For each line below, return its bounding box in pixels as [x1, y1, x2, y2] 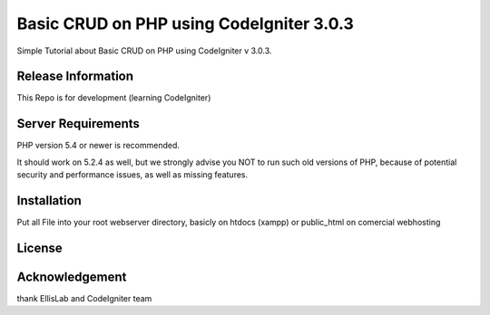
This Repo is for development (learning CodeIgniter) [16, 92, 211, 103]
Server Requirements [16, 116, 141, 131]
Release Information [16, 69, 134, 84]
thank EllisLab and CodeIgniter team [16, 292, 152, 303]
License [16, 240, 63, 255]
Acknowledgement [16, 269, 127, 284]
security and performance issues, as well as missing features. [16, 169, 249, 180]
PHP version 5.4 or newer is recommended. [16, 140, 181, 151]
